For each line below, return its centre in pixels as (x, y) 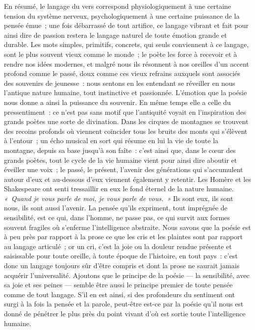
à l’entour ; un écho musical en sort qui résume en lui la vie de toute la (111, 140)
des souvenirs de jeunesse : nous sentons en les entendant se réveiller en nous (120, 83)
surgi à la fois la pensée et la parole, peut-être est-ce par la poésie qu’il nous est (124, 304)
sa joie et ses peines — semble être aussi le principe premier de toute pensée (118, 285)
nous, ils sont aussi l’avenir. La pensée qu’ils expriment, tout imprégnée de (116, 208)
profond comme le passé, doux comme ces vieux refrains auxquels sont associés (122, 73)
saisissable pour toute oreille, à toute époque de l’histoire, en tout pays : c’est (121, 256)
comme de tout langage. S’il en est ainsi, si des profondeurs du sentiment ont (120, 294)
